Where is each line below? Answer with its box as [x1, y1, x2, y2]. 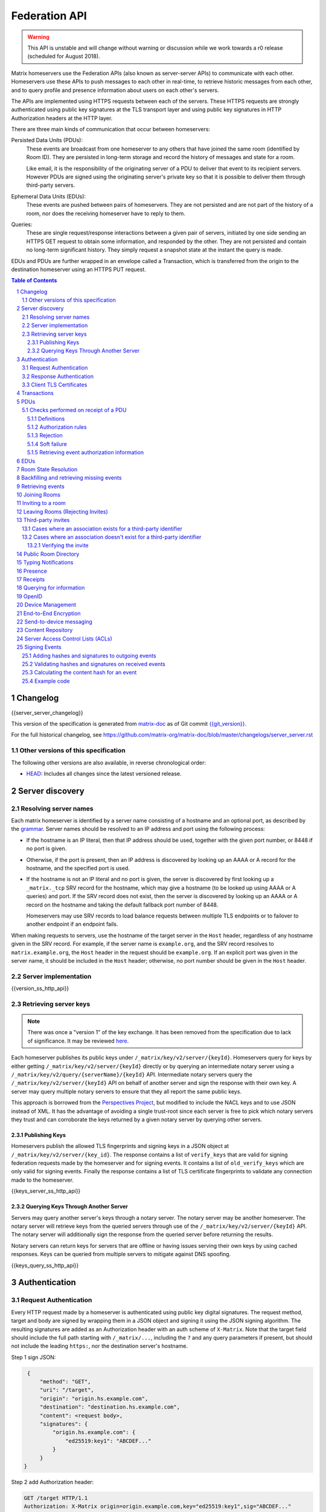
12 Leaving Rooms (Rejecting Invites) [16, 508, 108, 515]
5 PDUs [16, 398, 36, 405]
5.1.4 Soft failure [27, 440, 68, 448]
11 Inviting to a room [16, 500, 66, 507]
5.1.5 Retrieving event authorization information [27, 449, 144, 456]
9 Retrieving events [16, 483, 65, 490]
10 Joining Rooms [16, 491, 60, 498]
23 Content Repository [16, 627, 73, 634]
